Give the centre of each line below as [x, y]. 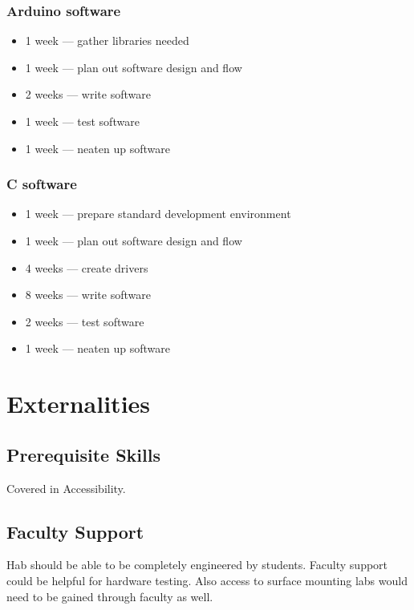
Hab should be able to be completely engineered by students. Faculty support [197, 565]
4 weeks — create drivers [87, 267]
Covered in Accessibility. [66, 488]
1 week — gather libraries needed [107, 40]
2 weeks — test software [85, 321]
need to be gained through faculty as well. [110, 596]
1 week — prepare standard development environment [158, 214]
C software [42, 184]
